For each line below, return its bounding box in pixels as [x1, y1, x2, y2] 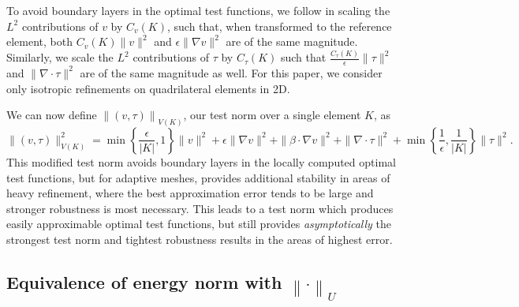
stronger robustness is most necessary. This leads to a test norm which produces [6, 200, 394, 216]
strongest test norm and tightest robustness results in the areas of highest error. [6, 230, 393, 247]
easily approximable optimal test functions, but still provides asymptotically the [6, 215, 392, 232]
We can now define [6, 107, 97, 123]
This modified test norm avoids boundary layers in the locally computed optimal [6, 153, 396, 170]
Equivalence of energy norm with [6, 269, 282, 294]
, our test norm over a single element [183, 107, 361, 123]
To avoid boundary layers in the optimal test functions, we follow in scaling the [6, 2, 390, 18]
